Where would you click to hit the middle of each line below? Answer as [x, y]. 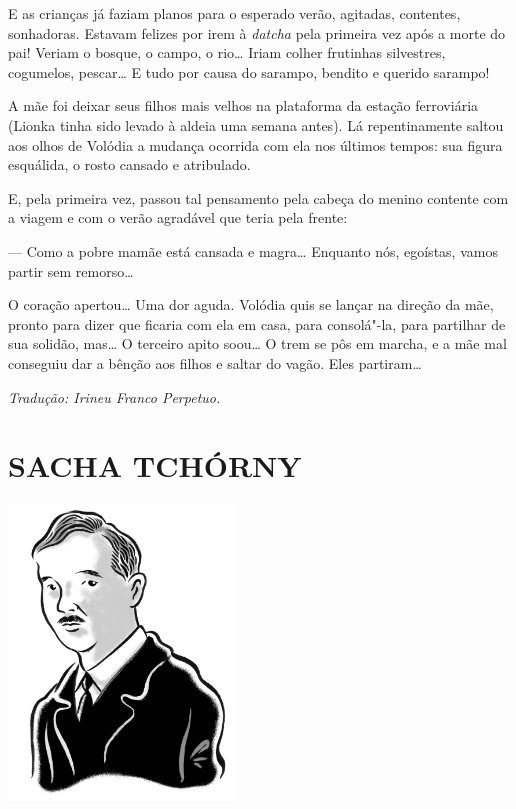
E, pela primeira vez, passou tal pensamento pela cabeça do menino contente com [258, 197]
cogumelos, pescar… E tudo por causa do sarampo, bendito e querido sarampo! [249, 71]
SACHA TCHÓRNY [155, 465]
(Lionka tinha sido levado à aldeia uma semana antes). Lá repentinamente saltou [256, 124]
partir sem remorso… [71, 270]
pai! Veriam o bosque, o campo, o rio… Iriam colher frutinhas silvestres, [227, 52]
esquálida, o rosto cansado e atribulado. [129, 164]
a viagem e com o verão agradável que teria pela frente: [178, 217]
